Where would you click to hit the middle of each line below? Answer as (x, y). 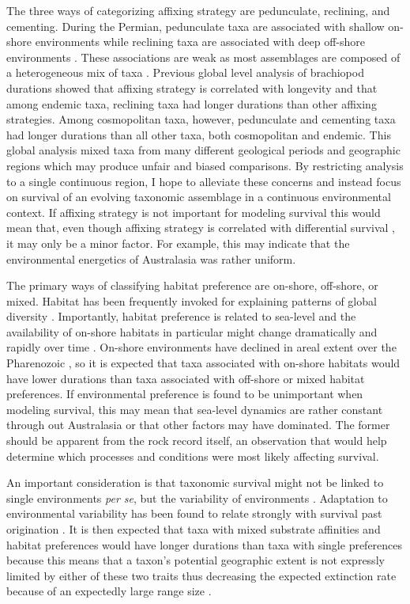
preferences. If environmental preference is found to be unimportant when (185, 394)
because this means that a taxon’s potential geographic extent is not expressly (196, 560)
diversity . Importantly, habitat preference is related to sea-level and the (181, 316)
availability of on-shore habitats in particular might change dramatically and (192, 331)
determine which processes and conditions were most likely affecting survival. (193, 456)
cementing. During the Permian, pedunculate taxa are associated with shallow (196, 26)
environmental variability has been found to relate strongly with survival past (194, 513)
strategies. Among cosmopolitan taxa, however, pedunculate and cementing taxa (201, 119)
